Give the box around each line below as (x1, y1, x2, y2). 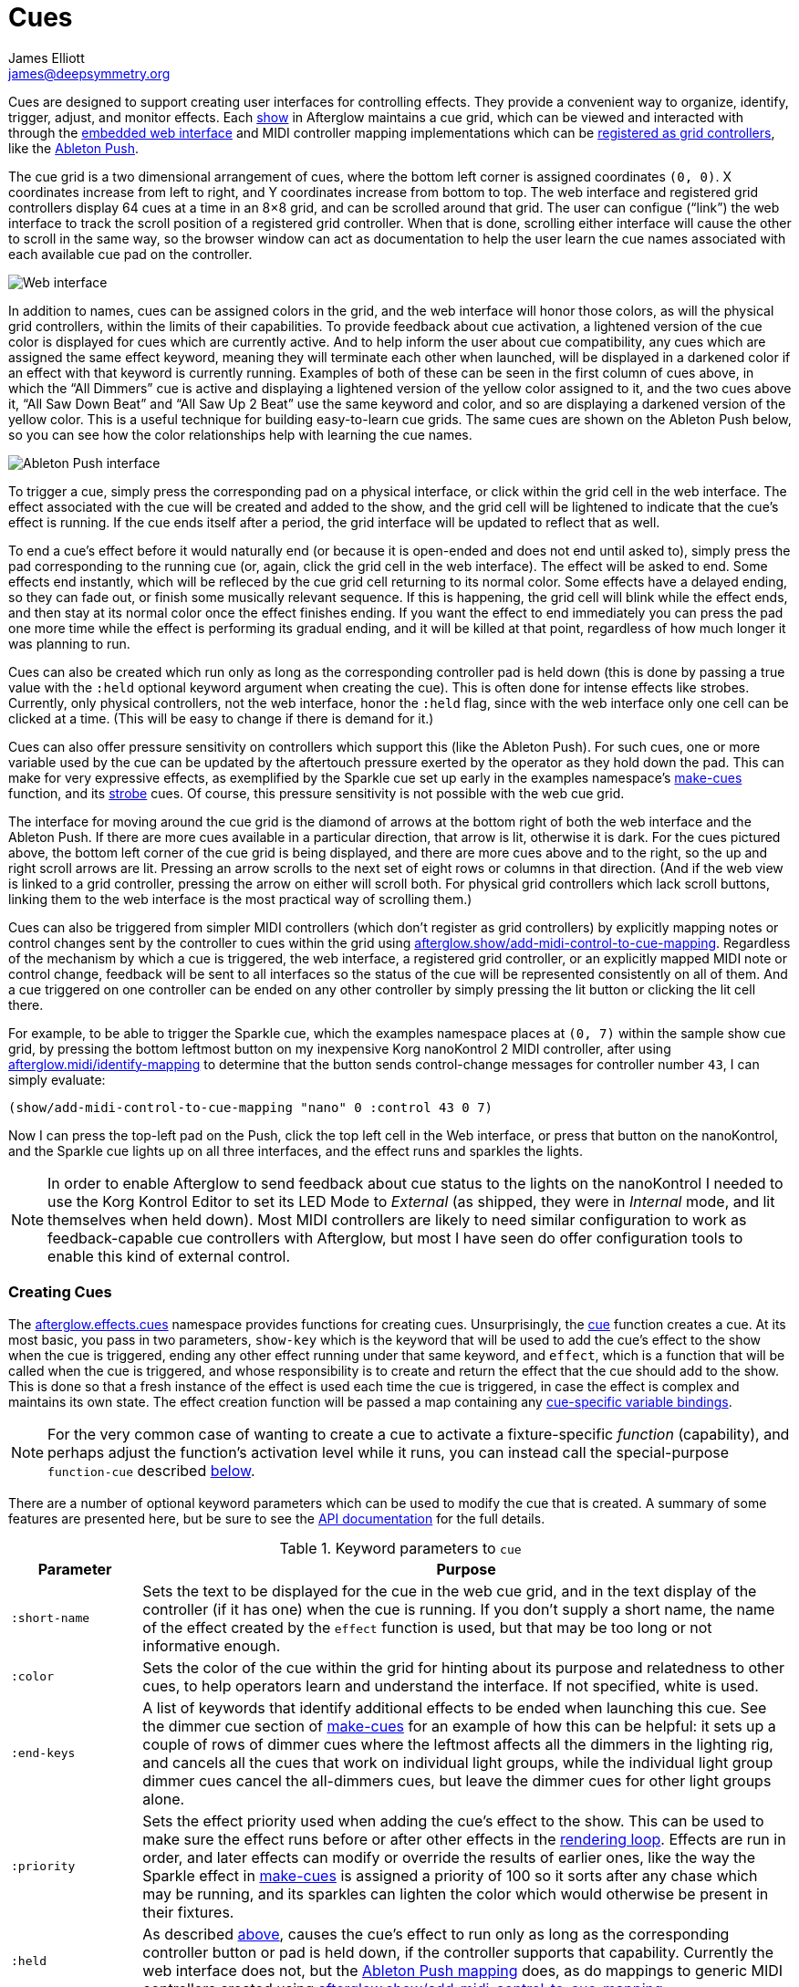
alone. (142, 1789, 185, 1808)
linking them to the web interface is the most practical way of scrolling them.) (8, 890, 472, 907)
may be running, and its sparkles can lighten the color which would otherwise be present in (142, 1884, 769, 1903)
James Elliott (8, 49, 85, 66)
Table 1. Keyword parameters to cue (279, 1538, 522, 1557)
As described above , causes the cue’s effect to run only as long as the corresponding (142, 1924, 730, 1943)
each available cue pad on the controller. (8, 245, 253, 262)
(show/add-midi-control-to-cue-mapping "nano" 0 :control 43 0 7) (8, 1099, 493, 1115)
